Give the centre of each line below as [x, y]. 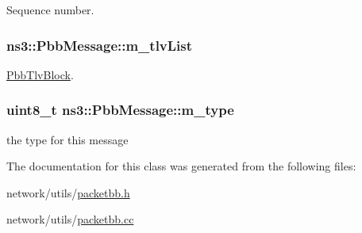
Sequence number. [50, 10]
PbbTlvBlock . [40, 74]
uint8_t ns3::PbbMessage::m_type [120, 110]
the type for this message [67, 139]
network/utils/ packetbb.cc [70, 219]
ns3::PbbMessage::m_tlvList [100, 45]
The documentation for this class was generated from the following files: [181, 166]
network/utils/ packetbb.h [68, 192]
